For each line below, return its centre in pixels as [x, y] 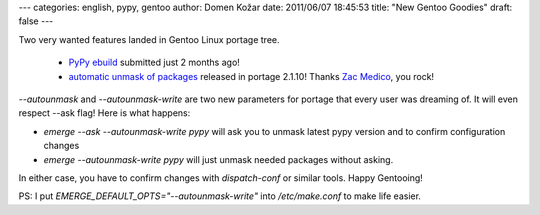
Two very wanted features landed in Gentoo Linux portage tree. [149, 39]
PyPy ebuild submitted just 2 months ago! [154, 62]
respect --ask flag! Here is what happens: [104, 113]
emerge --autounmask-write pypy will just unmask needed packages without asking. [218, 159]
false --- [36, 21]
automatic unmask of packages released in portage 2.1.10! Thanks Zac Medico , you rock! [251, 76]
